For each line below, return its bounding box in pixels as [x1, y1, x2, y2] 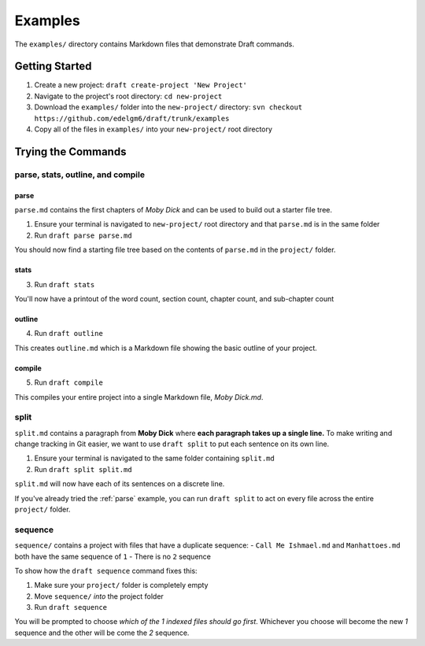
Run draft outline [34, 329, 104, 338]
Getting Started [14, 60, 92, 73]
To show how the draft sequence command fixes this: [14, 566, 198, 575]
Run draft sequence [34, 603, 108, 612]
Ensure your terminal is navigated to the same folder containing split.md [34, 453, 275, 463]
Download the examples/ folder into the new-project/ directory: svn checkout [34, 102, 303, 112]
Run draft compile [34, 378, 104, 387]
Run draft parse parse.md [34, 231, 133, 240]
